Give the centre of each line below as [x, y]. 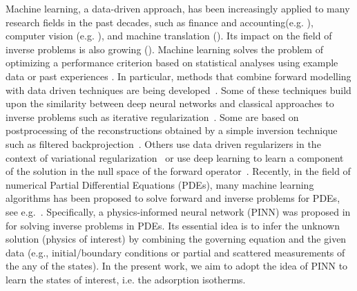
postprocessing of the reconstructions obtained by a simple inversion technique [172, 130]
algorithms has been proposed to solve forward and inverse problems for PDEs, [173, 198]
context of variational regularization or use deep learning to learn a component [175, 157]
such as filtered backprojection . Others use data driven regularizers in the [163, 143]
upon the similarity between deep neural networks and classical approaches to [170, 103]
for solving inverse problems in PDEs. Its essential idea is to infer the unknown [173, 225]
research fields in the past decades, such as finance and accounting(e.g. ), [160, 22]
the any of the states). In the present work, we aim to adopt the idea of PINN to [177, 266]
